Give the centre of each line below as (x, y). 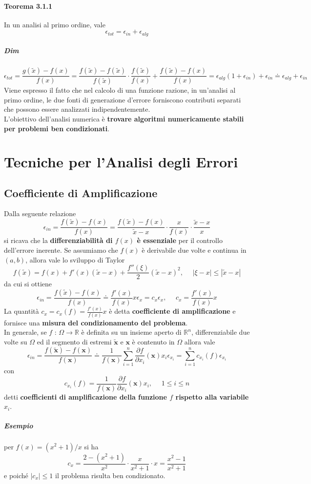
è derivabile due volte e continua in (194, 250)
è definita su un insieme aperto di (131, 332)
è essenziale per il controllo (180, 240)
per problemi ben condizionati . (57, 128)
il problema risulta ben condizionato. (110, 475)
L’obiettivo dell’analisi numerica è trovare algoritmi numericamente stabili (124, 119)
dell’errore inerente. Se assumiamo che (61, 250)
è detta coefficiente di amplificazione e (172, 311)
